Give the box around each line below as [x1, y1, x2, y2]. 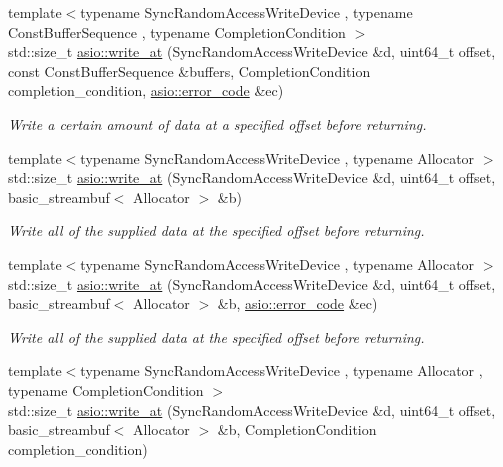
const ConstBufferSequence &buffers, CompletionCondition [8, 60, 371, 81]
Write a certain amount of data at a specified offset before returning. [8, 113, 427, 134]
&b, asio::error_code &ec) [217, 293, 378, 314]
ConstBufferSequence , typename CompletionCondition [8, 21, 346, 42]
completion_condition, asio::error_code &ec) [8, 80, 284, 101]
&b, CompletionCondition [217, 419, 377, 440]
